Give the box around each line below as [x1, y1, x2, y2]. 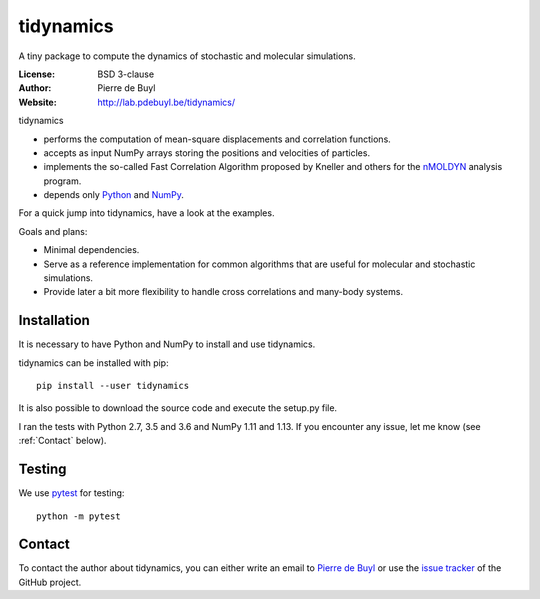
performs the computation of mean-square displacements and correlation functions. [43, 133, 392, 145]
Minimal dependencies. [43, 244, 140, 256]
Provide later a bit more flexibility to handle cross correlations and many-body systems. [43, 286, 404, 298]
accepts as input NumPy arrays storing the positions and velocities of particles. [43, 146, 370, 159]
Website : [18, 96, 57, 108]
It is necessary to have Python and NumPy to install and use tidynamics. [18, 338, 316, 350]
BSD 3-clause [97, 68, 155, 80]
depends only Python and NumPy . [43, 189, 185, 201]
